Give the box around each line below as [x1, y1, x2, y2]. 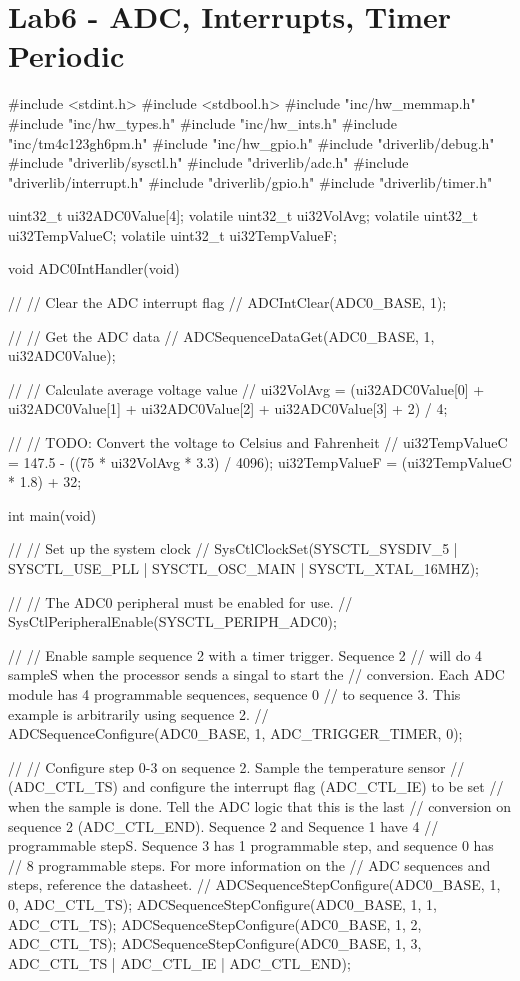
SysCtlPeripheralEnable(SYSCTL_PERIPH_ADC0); [8, 611, 337, 632]
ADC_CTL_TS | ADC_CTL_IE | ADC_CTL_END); [8, 952, 351, 973]
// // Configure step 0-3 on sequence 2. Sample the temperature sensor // [8, 756, 465, 777]
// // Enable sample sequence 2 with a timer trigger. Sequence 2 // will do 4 [8, 644, 483, 665]
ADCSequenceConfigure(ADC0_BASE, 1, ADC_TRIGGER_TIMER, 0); [8, 723, 463, 744]
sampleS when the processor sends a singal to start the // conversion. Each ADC [8, 664, 505, 685]
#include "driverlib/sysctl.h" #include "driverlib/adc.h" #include [8, 152, 409, 173]
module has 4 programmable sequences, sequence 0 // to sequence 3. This [8, 683, 461, 704]
